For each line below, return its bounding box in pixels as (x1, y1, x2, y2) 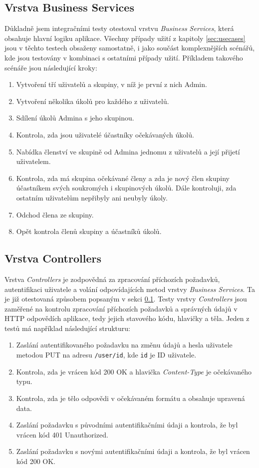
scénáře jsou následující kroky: (4, 62, 97, 72)
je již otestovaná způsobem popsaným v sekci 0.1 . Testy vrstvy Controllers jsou (4, 293, 247, 304)
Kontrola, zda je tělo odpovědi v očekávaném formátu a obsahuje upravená (16, 392, 245, 403)
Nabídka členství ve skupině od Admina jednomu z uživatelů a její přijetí (16, 146, 240, 156)
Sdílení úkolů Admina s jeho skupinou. (16, 112, 134, 123)
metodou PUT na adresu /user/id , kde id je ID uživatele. (16, 349, 197, 360)
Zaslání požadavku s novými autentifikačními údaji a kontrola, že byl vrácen (16, 446, 250, 456)
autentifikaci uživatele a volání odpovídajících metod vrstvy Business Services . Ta (4, 283, 255, 294)
